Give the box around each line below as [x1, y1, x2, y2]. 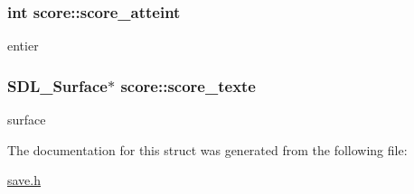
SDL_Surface [7, 74, 108, 97]
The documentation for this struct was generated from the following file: [7, 140, 408, 159]
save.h [7, 171, 42, 189]
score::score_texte [120, 74, 256, 97]
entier [7, 36, 39, 55]
